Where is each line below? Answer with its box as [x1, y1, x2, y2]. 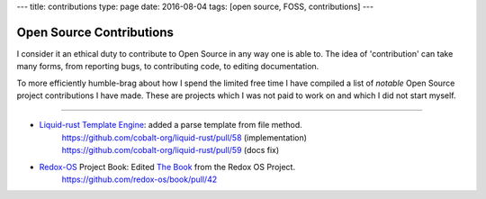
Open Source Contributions [16, 24, 175, 40]
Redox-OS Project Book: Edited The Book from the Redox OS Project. [39, 161, 296, 172]
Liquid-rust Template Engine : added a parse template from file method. [39, 120, 303, 131]
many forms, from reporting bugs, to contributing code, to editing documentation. [16, 61, 319, 72]
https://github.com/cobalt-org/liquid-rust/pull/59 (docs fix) [61, 145, 280, 156]
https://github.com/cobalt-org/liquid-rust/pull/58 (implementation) [61, 131, 308, 143]
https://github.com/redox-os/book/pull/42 [61, 174, 218, 185]
